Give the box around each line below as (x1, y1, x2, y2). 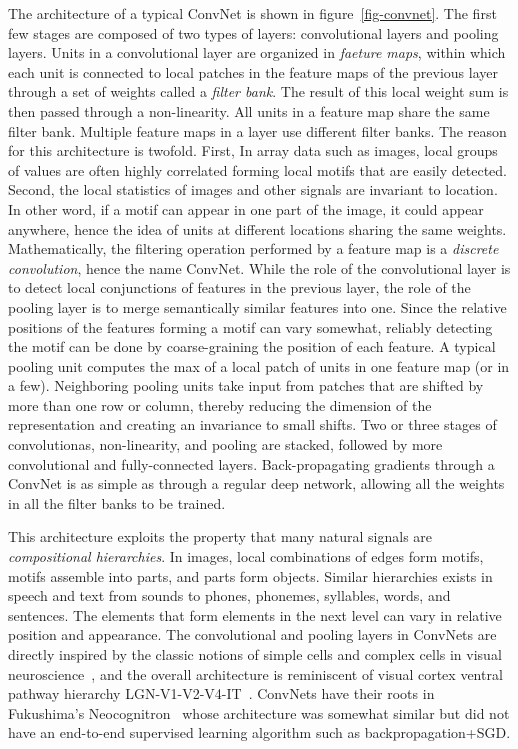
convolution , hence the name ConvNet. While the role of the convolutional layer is (8, 257, 511, 278)
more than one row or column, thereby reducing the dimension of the (8, 394, 432, 415)
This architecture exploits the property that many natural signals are (8, 526, 433, 547)
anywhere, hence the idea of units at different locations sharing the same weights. (8, 218, 507, 239)
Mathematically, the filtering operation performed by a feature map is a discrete (8, 238, 499, 259)
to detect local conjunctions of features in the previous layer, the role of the (8, 277, 471, 298)
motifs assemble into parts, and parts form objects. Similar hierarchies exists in (8, 565, 493, 586)
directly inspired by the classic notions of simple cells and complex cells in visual (8, 644, 502, 664)
